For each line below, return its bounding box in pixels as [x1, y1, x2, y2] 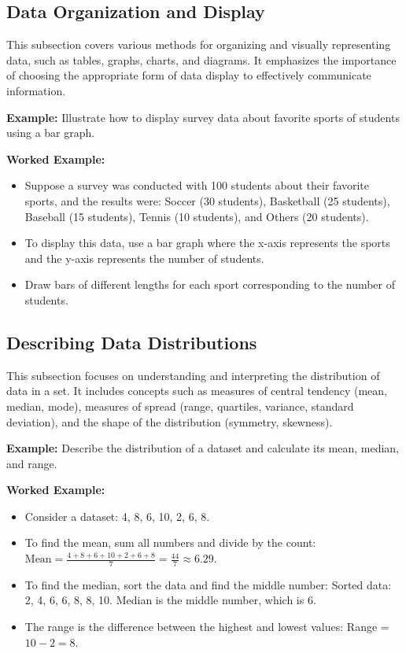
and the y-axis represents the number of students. [24, 249, 264, 266]
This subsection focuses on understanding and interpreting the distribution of [6, 367, 380, 383]
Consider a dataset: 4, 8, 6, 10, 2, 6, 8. [24, 507, 210, 524]
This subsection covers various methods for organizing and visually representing [6, 36, 391, 53]
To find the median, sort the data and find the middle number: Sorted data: [24, 576, 392, 592]
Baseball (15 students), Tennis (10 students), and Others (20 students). [24, 208, 369, 224]
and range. [6, 455, 57, 471]
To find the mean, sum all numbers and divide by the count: [24, 534, 316, 551]
